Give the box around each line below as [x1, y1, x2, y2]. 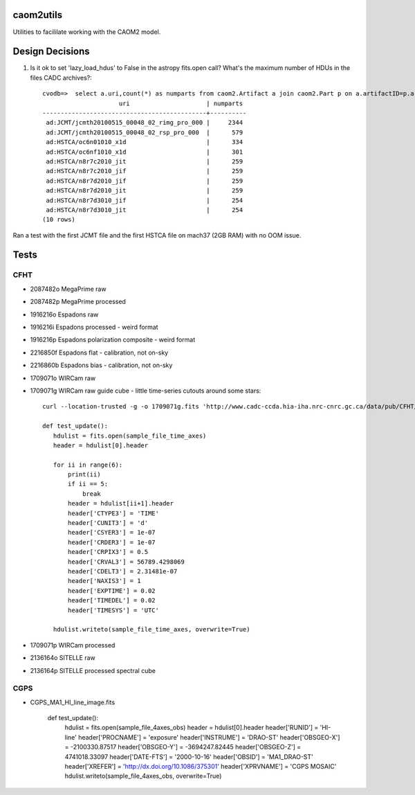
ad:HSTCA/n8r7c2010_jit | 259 [46, 157, 243, 166]
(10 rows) [42, 215, 75, 224]
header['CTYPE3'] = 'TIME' [68, 509, 159, 517]
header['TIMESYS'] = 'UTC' [68, 606, 159, 614]
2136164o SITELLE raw [30, 654, 96, 662]
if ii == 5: [68, 480, 109, 488]
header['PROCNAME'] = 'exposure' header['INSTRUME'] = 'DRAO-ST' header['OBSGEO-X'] [78, 733, 340, 741]
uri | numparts [118, 99, 243, 107]
